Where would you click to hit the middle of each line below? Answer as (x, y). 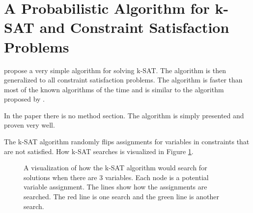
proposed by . (24, 99)
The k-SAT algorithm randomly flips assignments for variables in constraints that (127, 142)
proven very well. (29, 125)
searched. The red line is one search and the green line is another (121, 197)
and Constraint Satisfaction (134, 27)
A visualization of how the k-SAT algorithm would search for (115, 168)
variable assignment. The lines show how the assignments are (115, 187)
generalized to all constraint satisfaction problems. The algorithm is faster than (123, 80)
